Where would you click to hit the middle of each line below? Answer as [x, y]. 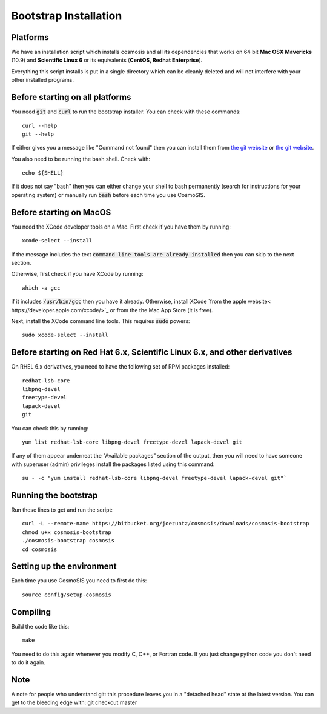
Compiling [31, 612]
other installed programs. [43, 80]
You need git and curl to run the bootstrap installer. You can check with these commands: [126, 112]
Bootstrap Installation [67, 16]
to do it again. [28, 662]
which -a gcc [41, 288]
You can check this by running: [50, 428]
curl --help [40, 125]
